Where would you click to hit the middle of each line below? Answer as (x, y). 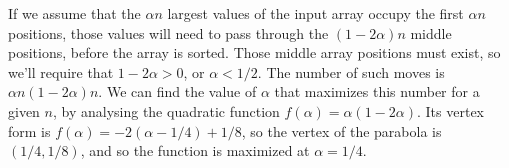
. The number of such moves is (351, 71)
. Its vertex (451, 110)
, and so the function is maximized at (195, 150)
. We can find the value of (177, 91)
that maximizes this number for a (377, 91)
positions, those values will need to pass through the (168, 32)
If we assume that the (74, 13)
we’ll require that (61, 71)
